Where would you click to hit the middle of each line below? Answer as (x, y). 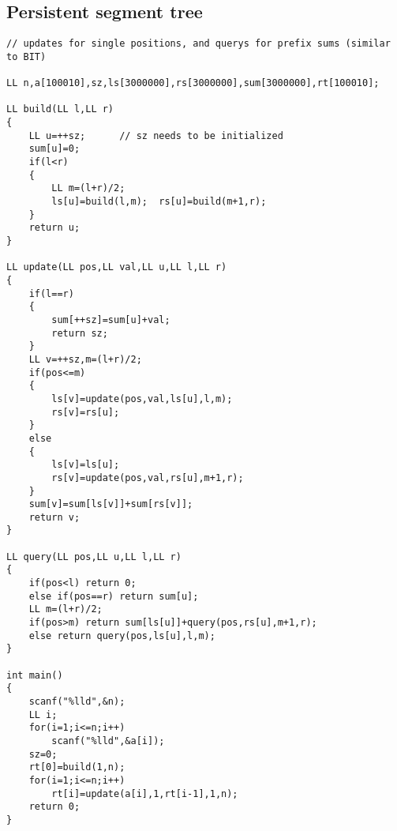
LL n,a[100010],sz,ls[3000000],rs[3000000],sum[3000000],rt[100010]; (193, 83)
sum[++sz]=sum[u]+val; (111, 320)
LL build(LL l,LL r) (60, 109)
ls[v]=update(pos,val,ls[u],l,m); (142, 399)
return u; (54, 228)
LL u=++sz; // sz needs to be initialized (156, 135)
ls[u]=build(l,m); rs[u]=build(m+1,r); (159, 202)
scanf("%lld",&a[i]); (108, 741)
